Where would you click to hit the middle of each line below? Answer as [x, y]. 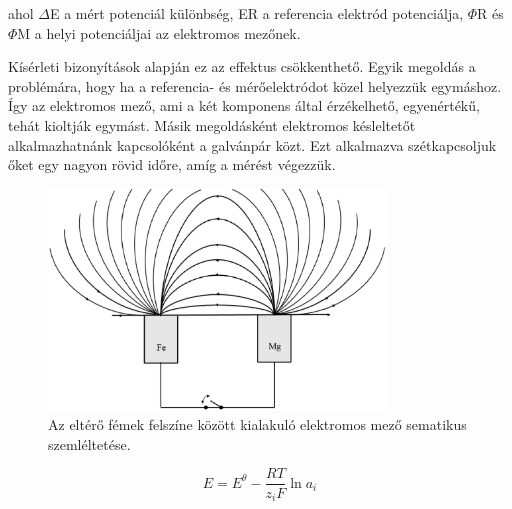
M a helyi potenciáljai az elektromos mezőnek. [159, 32]
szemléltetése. [89, 443]
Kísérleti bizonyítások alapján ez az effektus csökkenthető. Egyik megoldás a [242, 66]
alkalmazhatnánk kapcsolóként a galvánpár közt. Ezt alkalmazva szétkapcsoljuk [252, 144]
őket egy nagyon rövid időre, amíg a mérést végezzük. [172, 164]
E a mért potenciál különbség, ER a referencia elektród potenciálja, [257, 13]
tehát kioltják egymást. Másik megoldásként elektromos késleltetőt [212, 124]
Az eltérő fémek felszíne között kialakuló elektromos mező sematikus [257, 424]
